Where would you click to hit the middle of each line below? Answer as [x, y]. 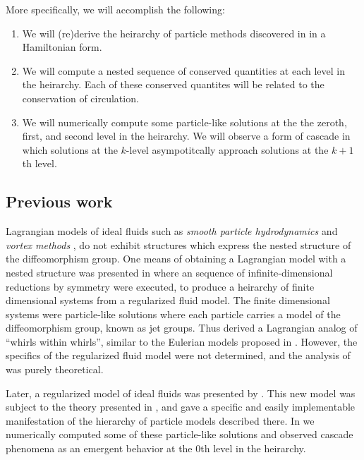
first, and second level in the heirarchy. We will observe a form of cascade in [186, 136]
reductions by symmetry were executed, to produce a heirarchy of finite [160, 286]
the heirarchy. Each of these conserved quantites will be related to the [173, 84]
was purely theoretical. [55, 369]
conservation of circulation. [80, 98]
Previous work [59, 201]
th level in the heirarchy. [253, 448]
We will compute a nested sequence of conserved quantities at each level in [184, 70]
